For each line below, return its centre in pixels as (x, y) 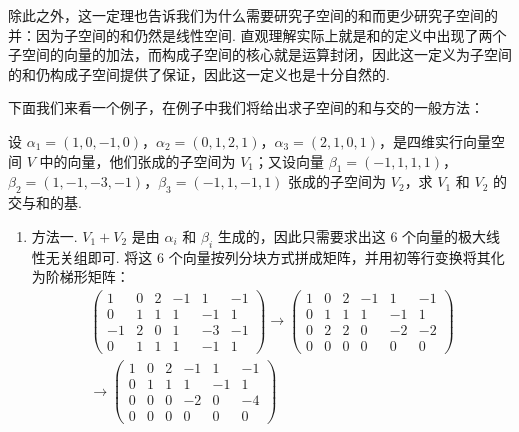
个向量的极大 (444, 235)
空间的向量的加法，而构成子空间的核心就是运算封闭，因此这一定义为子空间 (266, 54)
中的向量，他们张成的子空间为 (137, 160)
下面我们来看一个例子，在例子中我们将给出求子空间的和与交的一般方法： (246, 107)
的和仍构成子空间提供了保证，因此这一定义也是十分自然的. (199, 73)
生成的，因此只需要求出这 (301, 235)
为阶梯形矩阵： (80, 276)
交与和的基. (45, 202)
